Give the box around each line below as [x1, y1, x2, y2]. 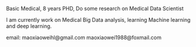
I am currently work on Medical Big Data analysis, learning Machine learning [6, 16, 191, 23]
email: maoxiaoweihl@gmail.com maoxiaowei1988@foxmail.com [6, 34, 162, 41]
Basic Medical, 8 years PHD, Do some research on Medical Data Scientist [6, 5, 184, 12]
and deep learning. [6, 23, 52, 29]
